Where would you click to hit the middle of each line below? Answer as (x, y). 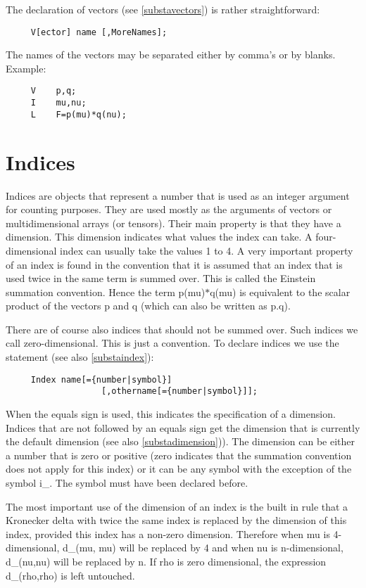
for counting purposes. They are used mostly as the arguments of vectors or (169, 209)
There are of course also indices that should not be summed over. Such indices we (182, 329)
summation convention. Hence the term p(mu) (106, 292)
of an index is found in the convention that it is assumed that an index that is (174, 264)
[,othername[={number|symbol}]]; (179, 391)
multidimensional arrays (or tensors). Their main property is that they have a (173, 223)
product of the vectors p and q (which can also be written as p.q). (148, 306)
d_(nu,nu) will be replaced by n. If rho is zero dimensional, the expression (166, 561)
